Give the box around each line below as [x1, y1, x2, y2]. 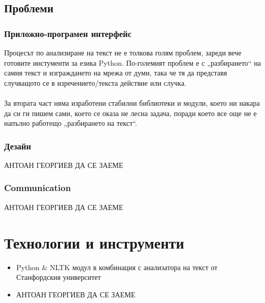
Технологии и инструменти [4, 232, 184, 253]
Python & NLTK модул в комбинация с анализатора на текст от [16, 261, 218, 272]
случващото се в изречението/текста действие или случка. [4, 77, 186, 88]
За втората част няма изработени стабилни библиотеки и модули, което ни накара [4, 97, 260, 108]
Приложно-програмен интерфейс [4, 27, 131, 40]
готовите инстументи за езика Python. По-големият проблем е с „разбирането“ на [4, 57, 261, 68]
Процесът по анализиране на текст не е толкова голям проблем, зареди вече [4, 47, 241, 58]
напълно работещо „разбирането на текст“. [4, 118, 137, 128]
